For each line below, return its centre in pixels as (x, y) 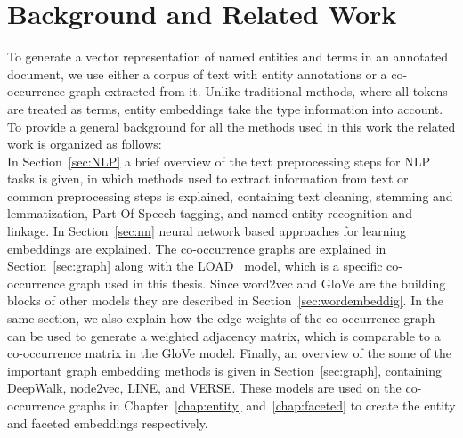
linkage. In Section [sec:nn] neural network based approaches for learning (207, 231)
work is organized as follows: (85, 144)
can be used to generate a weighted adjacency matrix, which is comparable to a (224, 335)
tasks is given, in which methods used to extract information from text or (208, 178)
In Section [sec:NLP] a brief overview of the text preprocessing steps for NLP (219, 161)
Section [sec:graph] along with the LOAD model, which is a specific (195, 266)
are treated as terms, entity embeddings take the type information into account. (225, 108)
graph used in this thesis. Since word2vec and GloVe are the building (257, 283)
